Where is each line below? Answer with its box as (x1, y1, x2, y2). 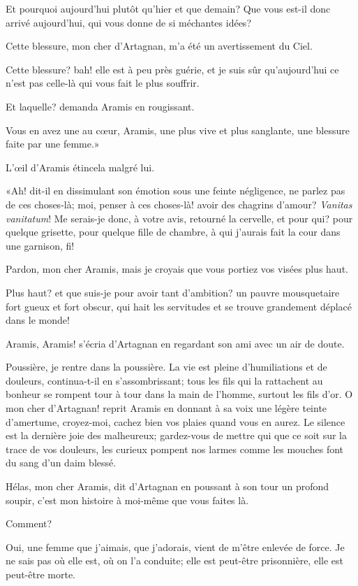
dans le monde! (6, 313, 70, 327)
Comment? (6, 516, 52, 531)
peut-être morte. (6, 567, 76, 581)
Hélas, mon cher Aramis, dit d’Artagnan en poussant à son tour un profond (6, 479, 329, 494)
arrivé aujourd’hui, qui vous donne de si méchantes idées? (6, 15, 251, 29)
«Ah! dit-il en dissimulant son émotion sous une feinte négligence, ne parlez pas (6, 183, 345, 198)
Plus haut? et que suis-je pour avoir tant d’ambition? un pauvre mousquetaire (6, 285, 340, 299)
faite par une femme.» (6, 136, 100, 151)
